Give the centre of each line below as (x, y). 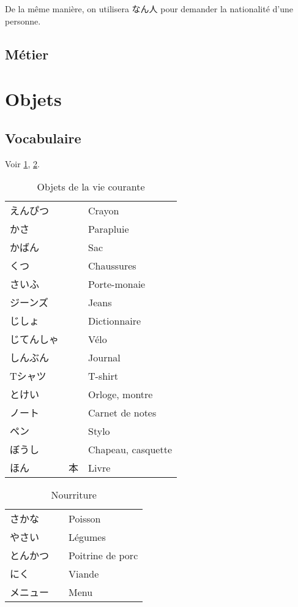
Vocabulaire (43, 138)
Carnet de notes (122, 412)
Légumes (87, 537)
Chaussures (112, 265)
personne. (23, 21)
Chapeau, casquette (130, 449)
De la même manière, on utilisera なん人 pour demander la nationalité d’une (149, 9)
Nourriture (74, 495)
